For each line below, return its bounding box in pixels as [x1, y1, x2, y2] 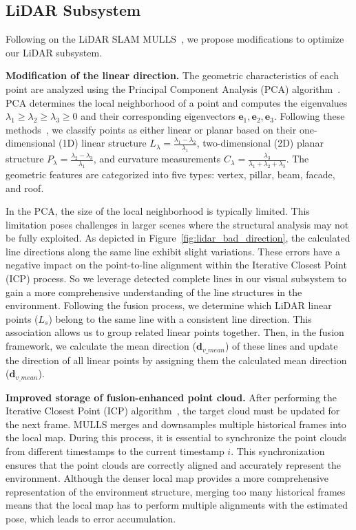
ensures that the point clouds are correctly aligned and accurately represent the [6, 457, 342, 471]
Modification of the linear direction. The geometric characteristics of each [6, 68, 339, 83]
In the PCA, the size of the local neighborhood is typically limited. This [6, 204, 310, 218]
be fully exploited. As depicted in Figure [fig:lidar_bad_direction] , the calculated [6, 231, 350, 245]
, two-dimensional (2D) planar [196, 136, 324, 150]
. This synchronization [231, 443, 325, 458]
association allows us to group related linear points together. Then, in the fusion [6, 325, 344, 339]
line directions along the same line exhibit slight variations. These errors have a [6, 244, 340, 258]
